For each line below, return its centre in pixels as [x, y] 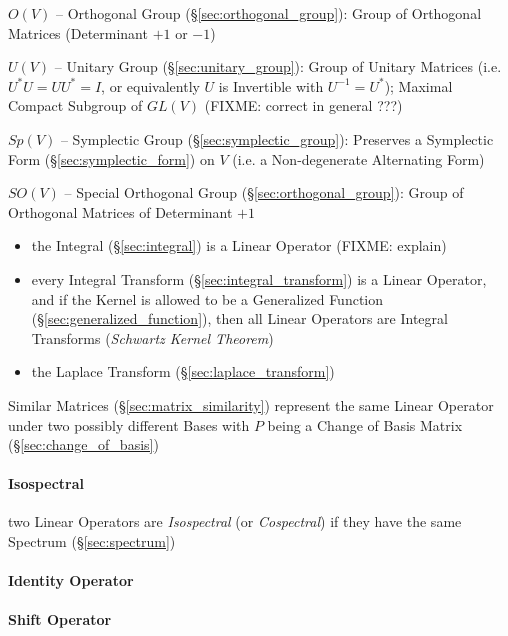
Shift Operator [60, 619]
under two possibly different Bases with [129, 424]
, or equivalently [150, 85]
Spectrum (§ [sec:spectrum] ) [92, 541]
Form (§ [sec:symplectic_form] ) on [111, 158]
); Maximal [418, 85]
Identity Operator [71, 580]
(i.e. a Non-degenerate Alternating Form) [358, 158]
